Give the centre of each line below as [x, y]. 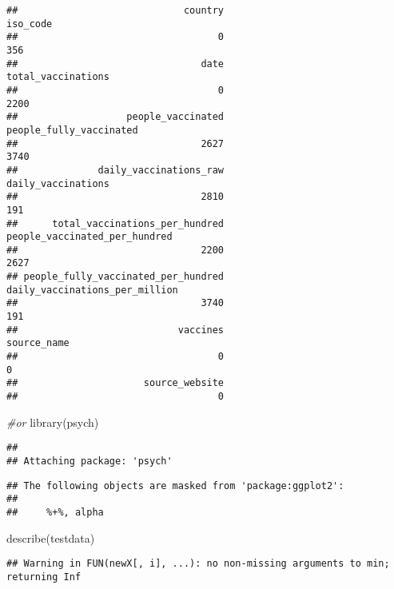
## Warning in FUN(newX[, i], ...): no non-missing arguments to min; [198, 564]
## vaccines [115, 330]
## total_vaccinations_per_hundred [115, 223]
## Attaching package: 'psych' [90, 461]
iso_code [30, 24]
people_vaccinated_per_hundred [90, 237]
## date [115, 64]
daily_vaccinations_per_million [92, 290]
